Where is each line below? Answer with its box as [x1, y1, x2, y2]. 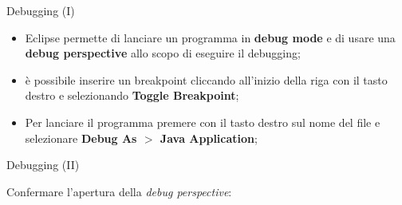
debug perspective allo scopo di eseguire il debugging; [25, 45, 301, 61]
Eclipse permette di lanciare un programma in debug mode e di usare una [25, 29, 396, 45]
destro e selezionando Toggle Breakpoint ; [25, 87, 239, 104]
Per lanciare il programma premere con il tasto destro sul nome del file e [25, 113, 380, 130]
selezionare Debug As [25, 129, 137, 146]
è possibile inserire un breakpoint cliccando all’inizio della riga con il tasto [25, 71, 388, 88]
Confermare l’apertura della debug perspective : [6, 183, 232, 199]
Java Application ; [160, 129, 258, 146]
